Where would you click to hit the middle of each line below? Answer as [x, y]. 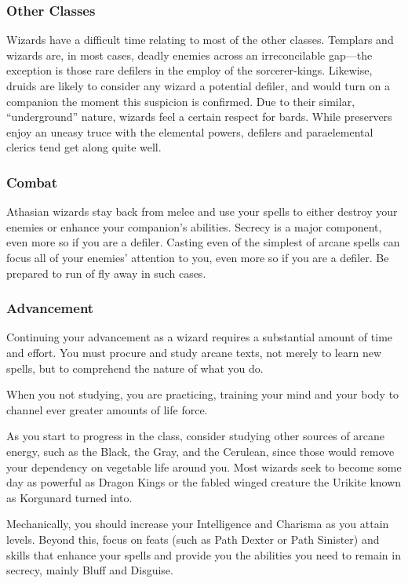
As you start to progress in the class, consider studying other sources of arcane [196, 436]
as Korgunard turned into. [69, 497]
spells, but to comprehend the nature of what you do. [135, 368]
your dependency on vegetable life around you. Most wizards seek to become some [204, 466]
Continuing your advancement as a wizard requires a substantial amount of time [200, 337]
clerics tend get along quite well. [84, 147]
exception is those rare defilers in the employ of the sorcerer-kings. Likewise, [189, 70]
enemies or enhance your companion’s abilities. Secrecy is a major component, [194, 226]
